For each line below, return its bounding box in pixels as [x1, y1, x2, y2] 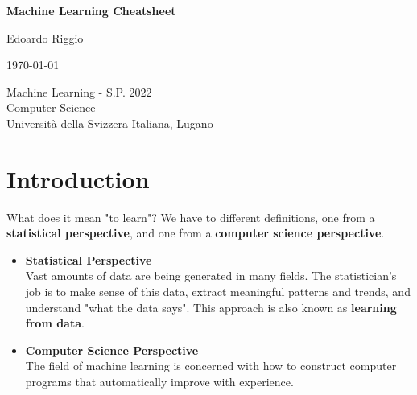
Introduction [6, 162, 150, 195]
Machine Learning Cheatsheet [6, 2, 176, 19]
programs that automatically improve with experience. [25, 373, 294, 390]
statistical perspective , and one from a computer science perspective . [6, 224, 385, 241]
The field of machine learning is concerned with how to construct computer [25, 357, 397, 374]
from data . [25, 315, 85, 331]
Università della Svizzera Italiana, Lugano [6, 114, 213, 131]
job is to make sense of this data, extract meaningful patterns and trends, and [25, 283, 411, 300]
